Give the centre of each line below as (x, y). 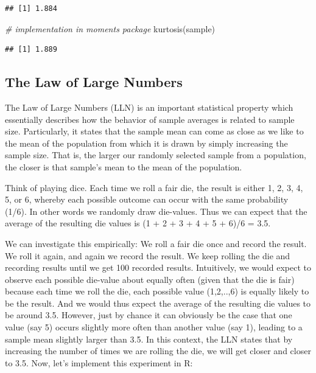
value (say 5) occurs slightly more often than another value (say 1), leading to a (154, 327)
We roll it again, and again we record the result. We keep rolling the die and (148, 255)
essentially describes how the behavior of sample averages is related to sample (150, 119)
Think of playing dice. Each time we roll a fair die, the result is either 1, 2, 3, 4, (154, 187)
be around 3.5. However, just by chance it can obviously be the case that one (149, 315)
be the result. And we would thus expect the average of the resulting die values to (158, 303)
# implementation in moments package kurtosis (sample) (110, 28)
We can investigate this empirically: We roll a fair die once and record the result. (156, 243)
